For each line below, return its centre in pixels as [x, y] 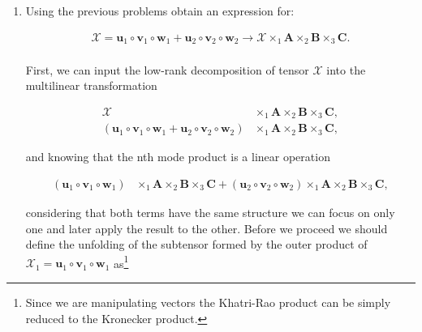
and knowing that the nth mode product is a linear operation [178, 157]
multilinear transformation [91, 85]
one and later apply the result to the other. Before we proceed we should [207, 228]
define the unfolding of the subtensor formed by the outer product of [196, 244]
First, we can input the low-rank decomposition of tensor [167, 69]
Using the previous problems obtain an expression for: [160, 11]
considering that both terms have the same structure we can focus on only [210, 212]
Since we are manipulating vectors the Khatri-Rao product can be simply [208, 302]
